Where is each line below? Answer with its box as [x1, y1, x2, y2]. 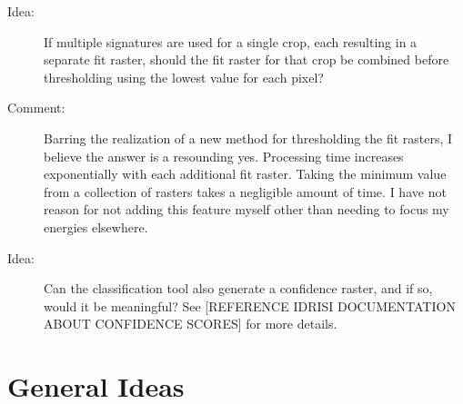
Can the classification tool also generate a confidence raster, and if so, [44, 279, 433, 298]
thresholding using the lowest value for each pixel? [44, 67, 324, 86]
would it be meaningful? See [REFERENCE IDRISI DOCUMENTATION [44, 296, 456, 315]
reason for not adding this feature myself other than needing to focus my [44, 200, 449, 219]
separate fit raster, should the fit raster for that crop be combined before [44, 50, 449, 69]
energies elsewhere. [44, 217, 148, 236]
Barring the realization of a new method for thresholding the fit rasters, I [44, 128, 453, 147]
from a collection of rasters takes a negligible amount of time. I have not [44, 182, 447, 201]
